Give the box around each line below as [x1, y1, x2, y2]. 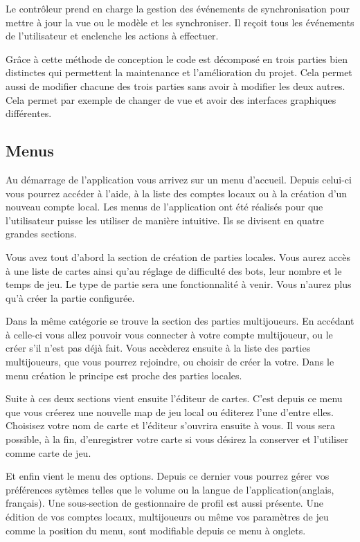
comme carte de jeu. [6, 445, 91, 460]
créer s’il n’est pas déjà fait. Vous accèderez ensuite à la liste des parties [6, 341, 311, 355]
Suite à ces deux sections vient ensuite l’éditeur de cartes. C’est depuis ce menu [6, 391, 343, 406]
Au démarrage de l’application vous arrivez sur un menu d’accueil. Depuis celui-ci [6, 172, 352, 186]
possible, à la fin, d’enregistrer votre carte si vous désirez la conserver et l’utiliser [6, 432, 349, 446]
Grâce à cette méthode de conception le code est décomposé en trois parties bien [6, 51, 348, 66]
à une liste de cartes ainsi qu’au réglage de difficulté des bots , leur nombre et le [6, 263, 342, 278]
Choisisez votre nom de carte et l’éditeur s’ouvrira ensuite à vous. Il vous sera [6, 418, 335, 433]
